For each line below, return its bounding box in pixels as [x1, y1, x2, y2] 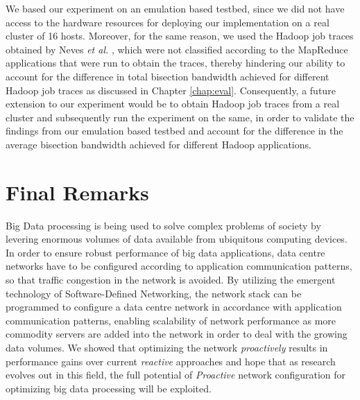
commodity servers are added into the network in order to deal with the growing [6, 327, 348, 341]
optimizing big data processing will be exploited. [6, 381, 212, 395]
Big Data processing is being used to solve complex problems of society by [6, 218, 321, 232]
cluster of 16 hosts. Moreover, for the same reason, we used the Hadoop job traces [6, 28, 354, 43]
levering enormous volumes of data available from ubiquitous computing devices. [6, 232, 348, 246]
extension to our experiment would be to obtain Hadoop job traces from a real [6, 96, 340, 111]
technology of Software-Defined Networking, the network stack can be [6, 286, 302, 300]
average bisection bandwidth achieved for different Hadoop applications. [6, 137, 311, 151]
